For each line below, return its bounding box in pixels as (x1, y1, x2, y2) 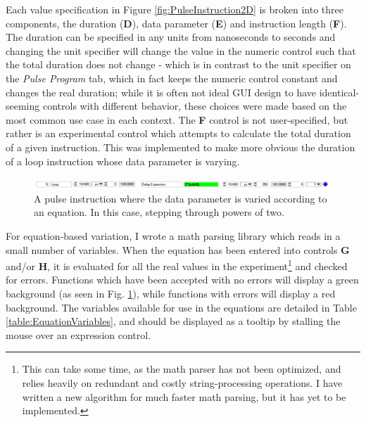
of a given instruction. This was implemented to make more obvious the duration (6, 139, 355, 154)
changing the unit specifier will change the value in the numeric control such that (6, 43, 356, 58)
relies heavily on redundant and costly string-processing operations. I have (22, 375, 343, 390)
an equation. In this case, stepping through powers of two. (34, 205, 284, 219)
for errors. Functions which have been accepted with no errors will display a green (6, 272, 359, 287)
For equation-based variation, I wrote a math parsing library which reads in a (6, 228, 341, 243)
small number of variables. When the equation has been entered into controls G (6, 242, 350, 257)
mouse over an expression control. (6, 327, 151, 342)
